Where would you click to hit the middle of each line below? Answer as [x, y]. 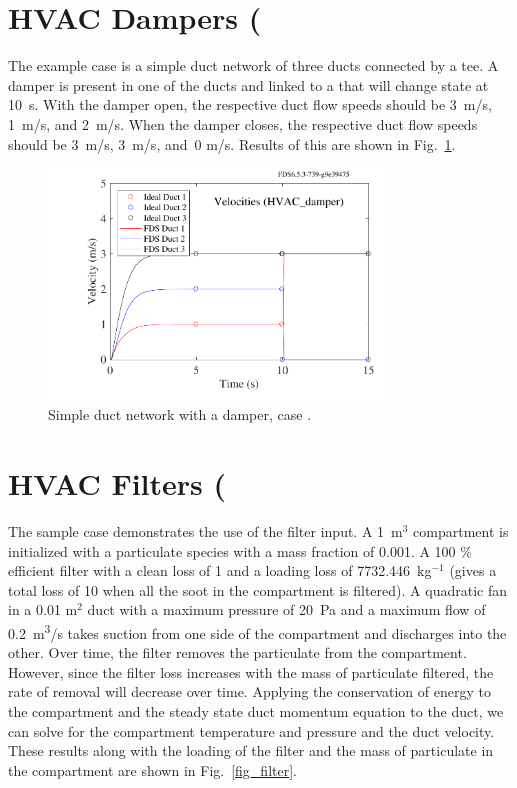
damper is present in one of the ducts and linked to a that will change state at [248, 84]
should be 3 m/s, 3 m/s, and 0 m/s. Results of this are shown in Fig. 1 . [232, 143]
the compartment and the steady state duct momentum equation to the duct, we [256, 711]
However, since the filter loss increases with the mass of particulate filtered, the [251, 671]
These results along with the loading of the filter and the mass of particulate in [251, 750]
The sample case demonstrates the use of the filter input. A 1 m [205, 531]
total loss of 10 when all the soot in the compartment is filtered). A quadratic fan [257, 589]
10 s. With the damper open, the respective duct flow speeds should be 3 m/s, [250, 104]
